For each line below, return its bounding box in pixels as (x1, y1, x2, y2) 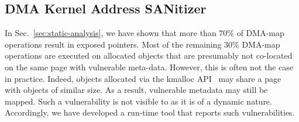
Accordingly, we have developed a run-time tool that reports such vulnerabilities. (5, 106, 295, 119)
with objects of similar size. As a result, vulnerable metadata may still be (5, 84, 268, 96)
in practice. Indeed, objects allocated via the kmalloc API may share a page (5, 72, 281, 84)
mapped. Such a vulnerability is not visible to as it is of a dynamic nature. (5, 95, 272, 107)
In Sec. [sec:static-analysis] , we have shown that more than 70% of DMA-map (5, 27, 284, 39)
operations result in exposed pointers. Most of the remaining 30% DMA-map (5, 38, 280, 50)
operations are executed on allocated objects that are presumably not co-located (5, 49, 293, 62)
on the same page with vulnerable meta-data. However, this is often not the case (5, 60, 294, 73)
